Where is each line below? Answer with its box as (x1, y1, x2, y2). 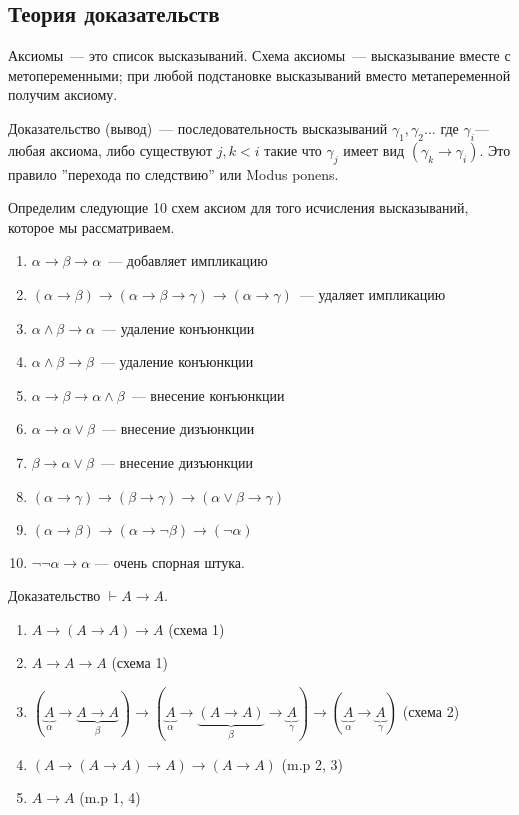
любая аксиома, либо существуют (8, 139, 213, 160)
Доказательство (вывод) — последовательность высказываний (8, 117, 388, 138)
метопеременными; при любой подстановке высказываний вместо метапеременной (8, 64, 511, 85)
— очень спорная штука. (94, 551, 245, 572)
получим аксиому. (8, 84, 118, 105)
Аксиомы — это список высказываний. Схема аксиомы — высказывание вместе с (8, 45, 511, 66)
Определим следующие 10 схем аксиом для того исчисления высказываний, (8, 197, 469, 218)
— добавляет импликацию (108, 250, 268, 271)
